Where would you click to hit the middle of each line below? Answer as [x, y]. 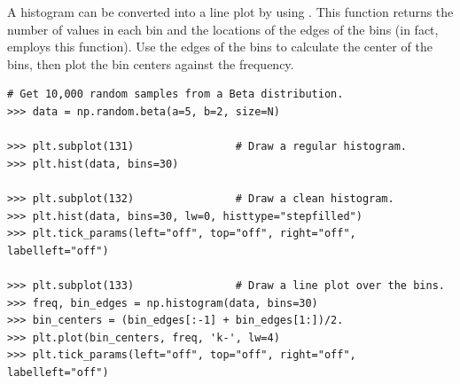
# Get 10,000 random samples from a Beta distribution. [175, 94]
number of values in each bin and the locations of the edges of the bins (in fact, [223, 29]
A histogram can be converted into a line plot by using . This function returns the [230, 12]
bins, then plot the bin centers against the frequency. [151, 63]
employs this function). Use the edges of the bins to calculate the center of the [220, 47]
